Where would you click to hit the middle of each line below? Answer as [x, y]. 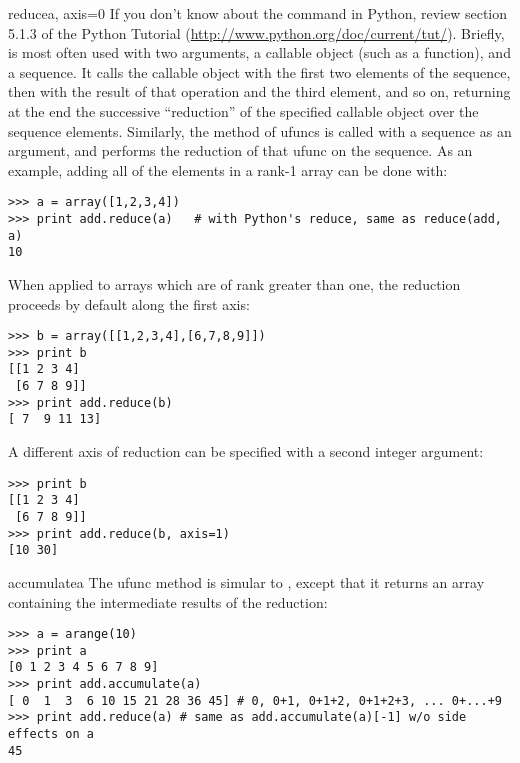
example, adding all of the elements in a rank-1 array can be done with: [228, 169]
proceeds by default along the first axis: [129, 303]
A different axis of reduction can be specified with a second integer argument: [246, 451]
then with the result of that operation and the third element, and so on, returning [259, 91]
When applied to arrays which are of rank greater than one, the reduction [234, 283]
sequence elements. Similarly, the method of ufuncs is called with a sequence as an [260, 130]
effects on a [51, 734]
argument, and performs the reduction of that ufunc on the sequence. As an [240, 150]
